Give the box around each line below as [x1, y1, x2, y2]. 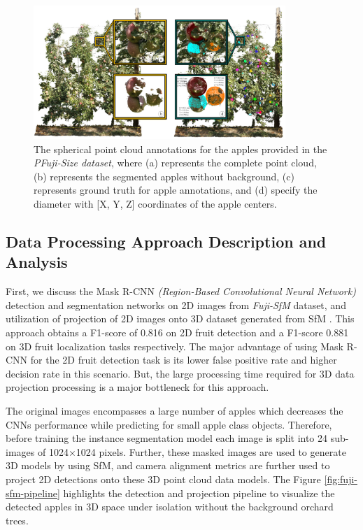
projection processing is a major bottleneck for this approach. [6, 380, 269, 394]
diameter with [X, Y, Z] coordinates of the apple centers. [34, 196, 277, 211]
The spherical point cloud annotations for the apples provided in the [34, 141, 327, 156]
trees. [6, 513, 29, 527]
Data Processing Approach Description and [6, 231, 327, 252]
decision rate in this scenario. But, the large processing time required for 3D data [6, 366, 355, 380]
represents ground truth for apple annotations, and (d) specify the [34, 182, 318, 197]
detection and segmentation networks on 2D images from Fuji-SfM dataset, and [6, 297, 346, 312]
